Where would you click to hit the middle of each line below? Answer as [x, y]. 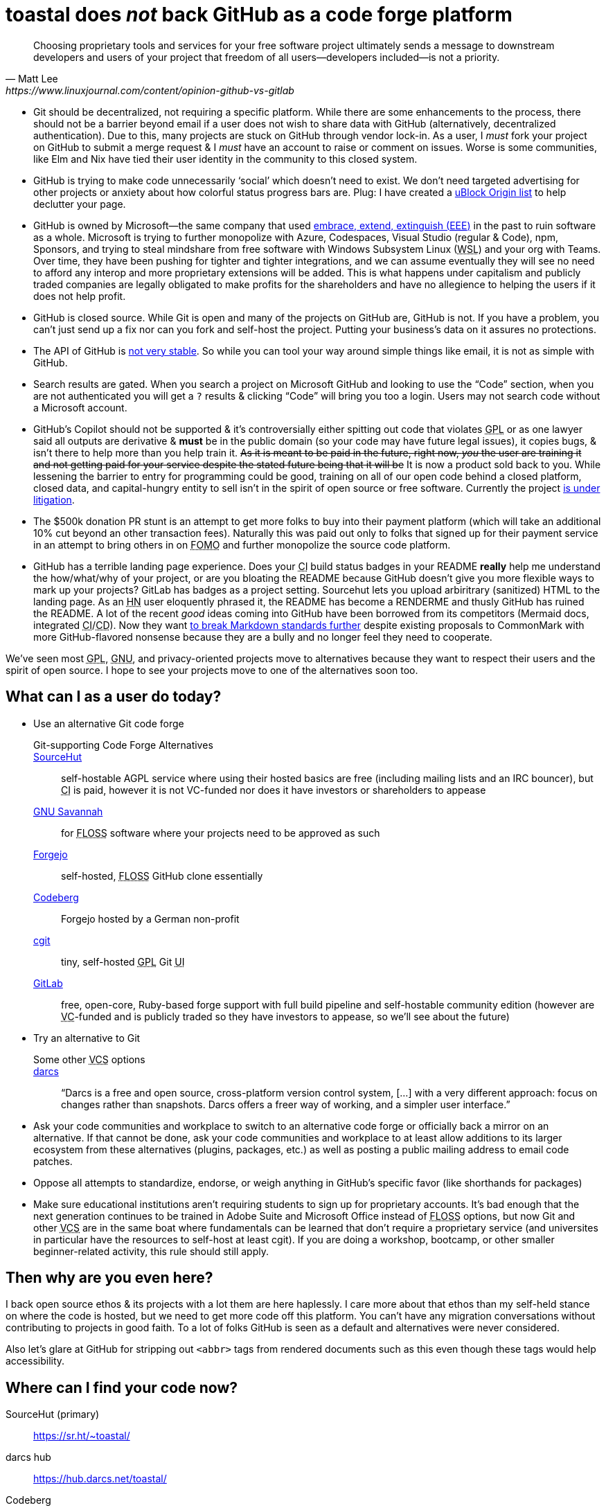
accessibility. [35, 1361]
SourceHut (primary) [53, 1414]
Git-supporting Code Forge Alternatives [123, 745]
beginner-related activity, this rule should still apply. [151, 1251]
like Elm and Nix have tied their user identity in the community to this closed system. [225, 159]
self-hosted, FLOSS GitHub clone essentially [162, 876]
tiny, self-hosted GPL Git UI [123, 961]
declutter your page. [80, 204]
